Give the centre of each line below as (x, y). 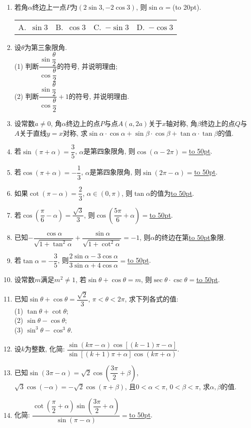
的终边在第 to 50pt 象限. (190, 237)
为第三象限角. (46, 47)
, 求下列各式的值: (151, 299)
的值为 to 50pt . (172, 193)
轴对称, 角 (181, 123)
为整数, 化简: (45, 349)
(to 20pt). (187, 7)
